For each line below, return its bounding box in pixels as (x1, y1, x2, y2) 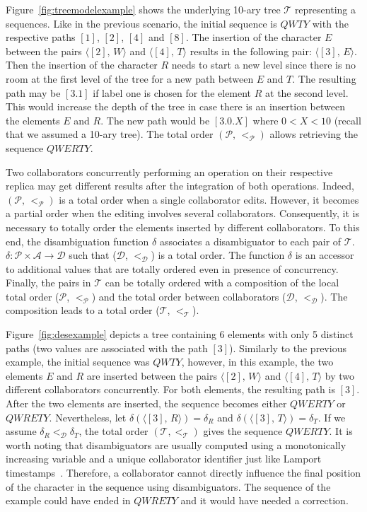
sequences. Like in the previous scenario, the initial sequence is (6, 16, 277, 30)
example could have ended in (6, 493, 131, 508)
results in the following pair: (190, 43, 312, 58)
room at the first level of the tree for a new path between (6, 71, 254, 86)
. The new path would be (100, 112, 210, 127)
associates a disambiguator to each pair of (159, 233, 342, 248)
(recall (334, 112, 361, 127)
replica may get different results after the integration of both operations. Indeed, (6, 178, 354, 193)
